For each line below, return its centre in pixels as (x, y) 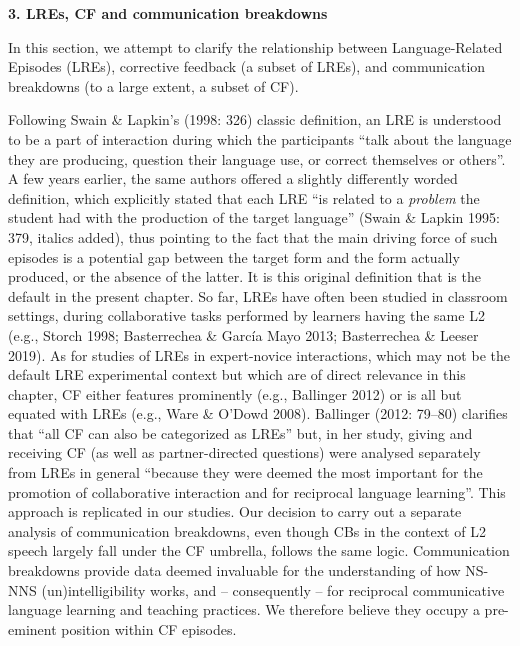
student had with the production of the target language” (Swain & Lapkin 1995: (254, 217)
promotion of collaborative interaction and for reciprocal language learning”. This (257, 491)
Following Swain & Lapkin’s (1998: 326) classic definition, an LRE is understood (255, 119)
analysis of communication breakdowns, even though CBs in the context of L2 (247, 530)
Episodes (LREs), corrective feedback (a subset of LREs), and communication (247, 66)
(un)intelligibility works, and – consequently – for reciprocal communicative (273, 589)
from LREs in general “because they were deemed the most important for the (245, 472)
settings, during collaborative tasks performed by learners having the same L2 (246, 315)
